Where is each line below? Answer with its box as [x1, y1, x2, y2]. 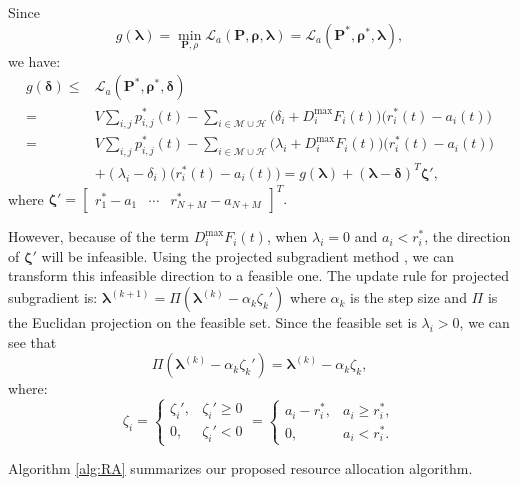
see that [8, 331, 57, 352]
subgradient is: [8, 287, 98, 308]
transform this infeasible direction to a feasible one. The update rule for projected [8, 265, 510, 286]
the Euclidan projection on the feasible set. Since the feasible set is [8, 312, 417, 333]
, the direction [424, 226, 511, 247]
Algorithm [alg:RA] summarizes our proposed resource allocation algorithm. [8, 458, 473, 478]
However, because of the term [8, 226, 189, 247]
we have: [8, 50, 61, 71]
